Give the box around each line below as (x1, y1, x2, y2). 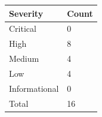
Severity (9, 7, 44, 19)
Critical (9, 22, 36, 35)
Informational (9, 82, 59, 94)
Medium (9, 52, 39, 65)
